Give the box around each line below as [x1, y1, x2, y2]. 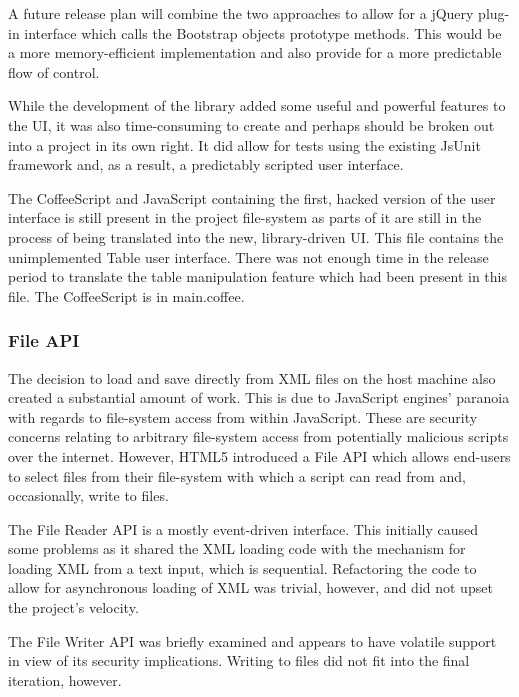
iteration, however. [8, 669, 122, 690]
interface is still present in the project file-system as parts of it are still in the [8, 207, 482, 228]
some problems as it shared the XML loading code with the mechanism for [8, 538, 466, 559]
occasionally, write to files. [8, 485, 169, 506]
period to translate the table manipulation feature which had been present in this [8, 266, 507, 287]
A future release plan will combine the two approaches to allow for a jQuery [8, 3, 474, 23]
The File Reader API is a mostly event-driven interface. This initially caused [8, 518, 478, 539]
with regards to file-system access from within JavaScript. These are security [8, 406, 478, 427]
